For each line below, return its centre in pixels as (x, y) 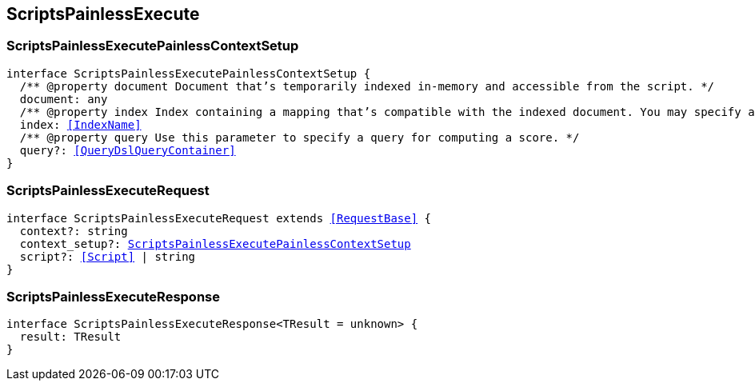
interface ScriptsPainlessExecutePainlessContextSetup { (189, 73)
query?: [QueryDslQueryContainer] (128, 150)
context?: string (74, 231)
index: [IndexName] (80, 124)
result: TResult (70, 337)
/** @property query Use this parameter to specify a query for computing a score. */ (300, 137)
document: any (64, 99)
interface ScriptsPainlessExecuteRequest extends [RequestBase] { (219, 218)
